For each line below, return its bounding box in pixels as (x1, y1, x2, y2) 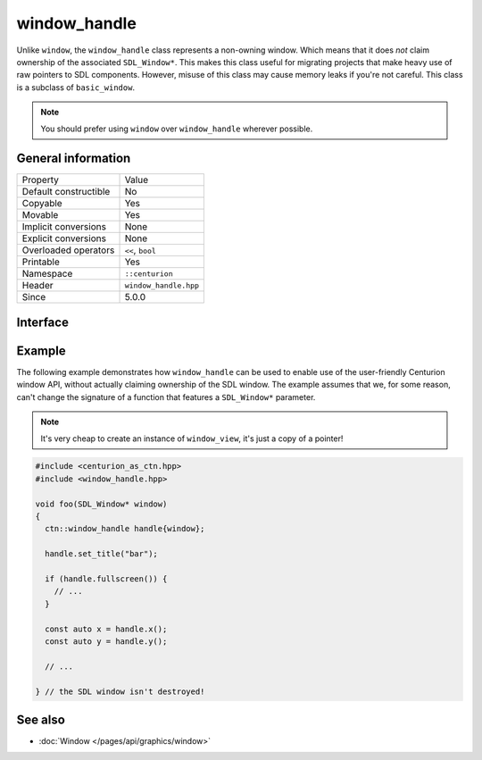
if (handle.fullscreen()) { (45, 574, 168, 584)
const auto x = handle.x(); (45, 623, 168, 634)
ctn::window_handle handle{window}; (45, 523, 205, 534)
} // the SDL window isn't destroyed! (35, 686, 205, 697)
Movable (21, 209, 59, 221)
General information (16, 151, 131, 166)
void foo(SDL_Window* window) (35, 498, 168, 509)
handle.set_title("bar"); (45, 549, 158, 559)
